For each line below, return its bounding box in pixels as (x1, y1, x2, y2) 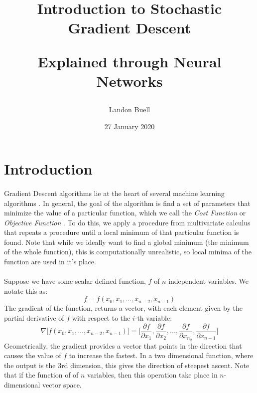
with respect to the (72, 313, 130, 323)
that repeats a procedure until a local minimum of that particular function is (4, 227, 239, 237)
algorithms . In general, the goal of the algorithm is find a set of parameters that (4, 197, 251, 208)
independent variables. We (168, 276, 249, 286)
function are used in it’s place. (4, 256, 96, 267)
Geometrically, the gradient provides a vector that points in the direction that (4, 340, 242, 351)
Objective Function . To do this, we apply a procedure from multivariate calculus (4, 217, 251, 227)
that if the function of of (4, 370, 79, 380)
